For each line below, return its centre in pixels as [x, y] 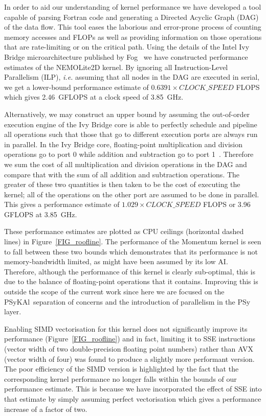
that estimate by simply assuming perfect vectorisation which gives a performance [133, 398]
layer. [13, 311]
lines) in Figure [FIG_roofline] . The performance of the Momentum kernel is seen [133, 241]
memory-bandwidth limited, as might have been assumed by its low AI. [116, 261]
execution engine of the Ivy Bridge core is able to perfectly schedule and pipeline [131, 124]
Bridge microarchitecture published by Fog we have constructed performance [126, 56]
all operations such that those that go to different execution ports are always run [131, 134]
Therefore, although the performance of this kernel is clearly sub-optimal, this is [130, 271]
